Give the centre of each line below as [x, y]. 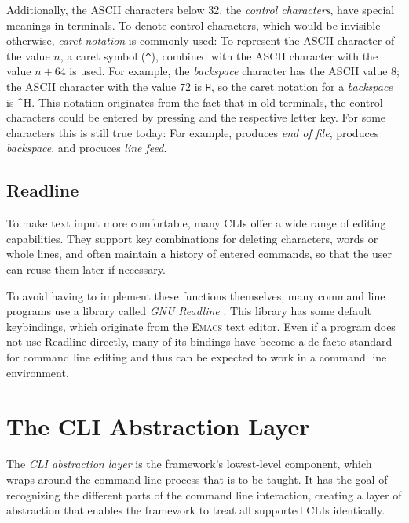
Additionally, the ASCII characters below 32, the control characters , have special [201, 9]
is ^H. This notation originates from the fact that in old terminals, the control [195, 102]
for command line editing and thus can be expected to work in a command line [197, 357]
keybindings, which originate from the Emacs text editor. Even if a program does [201, 326]
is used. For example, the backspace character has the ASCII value [228, 71]
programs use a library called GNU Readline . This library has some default [189, 311]
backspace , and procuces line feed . [87, 148]
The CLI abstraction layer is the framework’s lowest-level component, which [189, 464]
